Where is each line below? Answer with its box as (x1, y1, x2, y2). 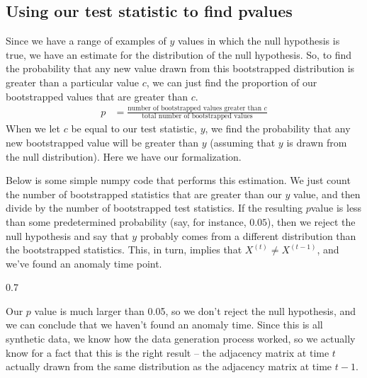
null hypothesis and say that (6, 228, 129, 243)
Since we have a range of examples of (6, 33, 166, 48)
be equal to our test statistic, (71, 121, 197, 136)
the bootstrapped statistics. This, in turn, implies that (6, 242, 242, 257)
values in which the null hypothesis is (178, 33, 340, 48)
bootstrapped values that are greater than (6, 88, 188, 103)
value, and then (293, 186, 361, 201)
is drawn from (286, 134, 347, 149)
